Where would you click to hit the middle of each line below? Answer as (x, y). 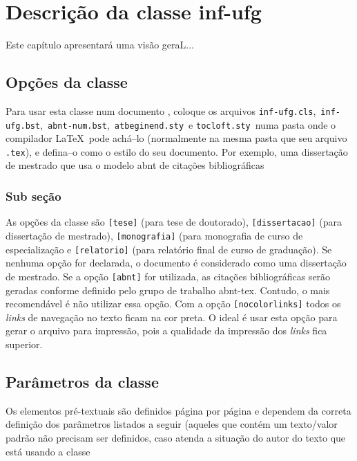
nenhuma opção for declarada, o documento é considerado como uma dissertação (176, 263)
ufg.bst (23, 126)
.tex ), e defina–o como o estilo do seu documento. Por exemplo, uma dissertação (177, 151)
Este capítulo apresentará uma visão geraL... (100, 45)
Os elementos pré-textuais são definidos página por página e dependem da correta (178, 410)
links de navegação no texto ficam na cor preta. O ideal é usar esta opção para (172, 317)
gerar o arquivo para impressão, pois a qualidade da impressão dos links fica (166, 331)
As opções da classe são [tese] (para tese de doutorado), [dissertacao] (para (174, 222)
